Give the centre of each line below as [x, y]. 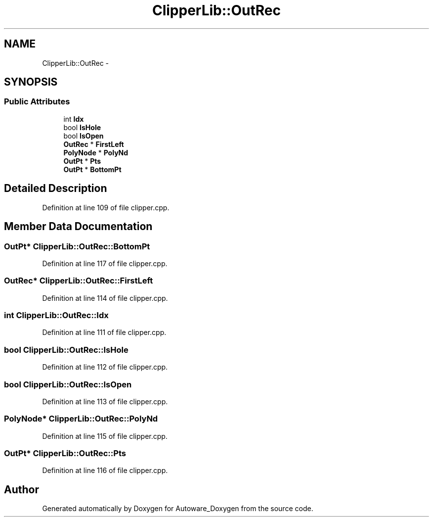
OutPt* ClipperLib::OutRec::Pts [65, 453]
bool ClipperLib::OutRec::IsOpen [68, 384]
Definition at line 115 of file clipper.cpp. [105, 436]
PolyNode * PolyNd [96, 152]
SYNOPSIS [31, 82]
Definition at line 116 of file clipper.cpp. [105, 471]
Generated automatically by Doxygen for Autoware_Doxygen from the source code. [178, 509]
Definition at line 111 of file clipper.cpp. [104, 332]
